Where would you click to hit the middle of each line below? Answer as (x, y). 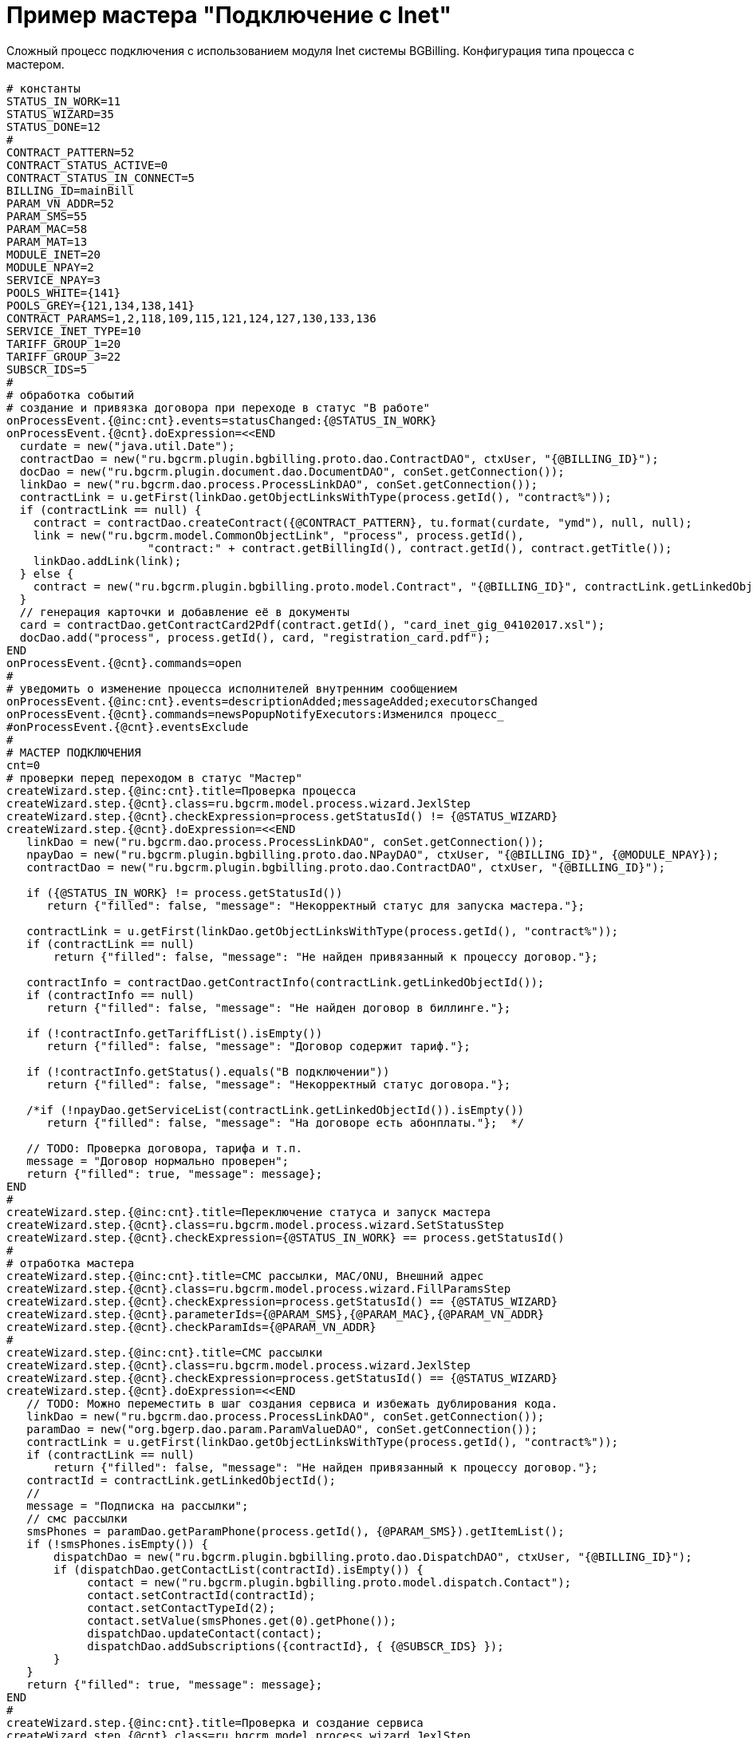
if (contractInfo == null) (111, 995)
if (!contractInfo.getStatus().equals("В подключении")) (208, 1071)
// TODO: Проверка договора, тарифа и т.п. (164, 1148)
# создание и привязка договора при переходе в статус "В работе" (219, 407)
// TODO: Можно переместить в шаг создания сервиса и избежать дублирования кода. (292, 1403)
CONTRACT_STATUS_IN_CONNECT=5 (101, 178)
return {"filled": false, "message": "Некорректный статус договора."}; (279, 1084)
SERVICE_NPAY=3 (54, 280)
